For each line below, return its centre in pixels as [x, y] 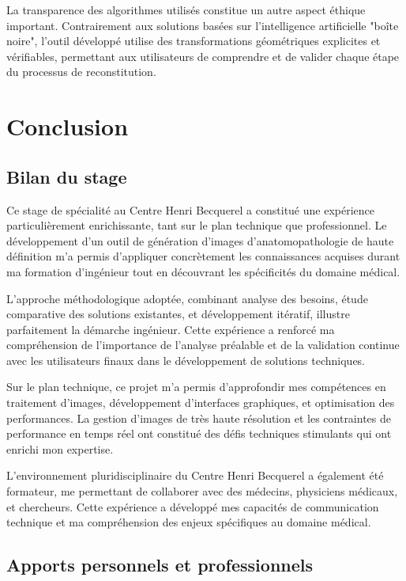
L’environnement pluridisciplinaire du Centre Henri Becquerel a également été [195, 475]
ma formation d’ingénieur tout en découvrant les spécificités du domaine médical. [203, 271]
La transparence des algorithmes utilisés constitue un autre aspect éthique [186, 9]
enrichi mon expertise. [60, 448]
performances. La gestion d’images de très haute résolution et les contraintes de [199, 418]
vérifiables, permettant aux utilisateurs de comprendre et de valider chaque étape [203, 56]
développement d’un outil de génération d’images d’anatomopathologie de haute [200, 240]
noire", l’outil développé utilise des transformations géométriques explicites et [194, 41]
